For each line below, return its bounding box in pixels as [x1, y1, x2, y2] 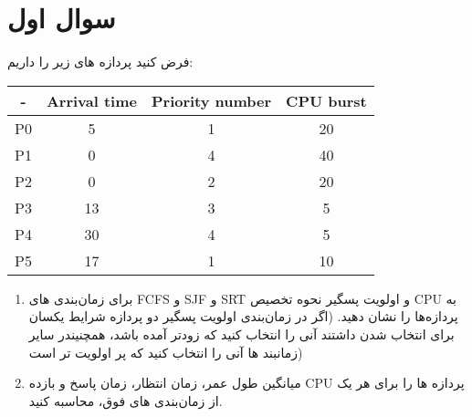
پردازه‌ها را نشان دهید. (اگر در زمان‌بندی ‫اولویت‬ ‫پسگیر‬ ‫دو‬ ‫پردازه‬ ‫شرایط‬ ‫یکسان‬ [28, 307, 458, 326]
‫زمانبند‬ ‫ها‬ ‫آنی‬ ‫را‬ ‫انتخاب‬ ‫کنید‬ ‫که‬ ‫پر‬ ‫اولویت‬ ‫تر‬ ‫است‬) [28, 342, 303, 361]
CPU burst [286, 89, 367, 111]
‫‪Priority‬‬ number [151, 89, 272, 111]
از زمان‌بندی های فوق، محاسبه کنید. [28, 391, 223, 410]
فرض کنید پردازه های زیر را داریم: [7, 52, 194, 71]
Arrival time [46, 89, 137, 111]
